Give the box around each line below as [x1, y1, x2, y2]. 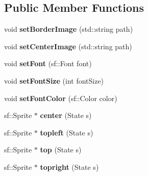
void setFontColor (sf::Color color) [4, 92, 117, 103]
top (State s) [40, 144, 82, 155]
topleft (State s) [40, 127, 93, 138]
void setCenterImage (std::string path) [4, 41, 132, 51]
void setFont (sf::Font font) [4, 58, 92, 69]
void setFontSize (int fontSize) [4, 75, 104, 86]
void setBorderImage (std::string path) [4, 24, 133, 34]
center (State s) [40, 110, 92, 121]
